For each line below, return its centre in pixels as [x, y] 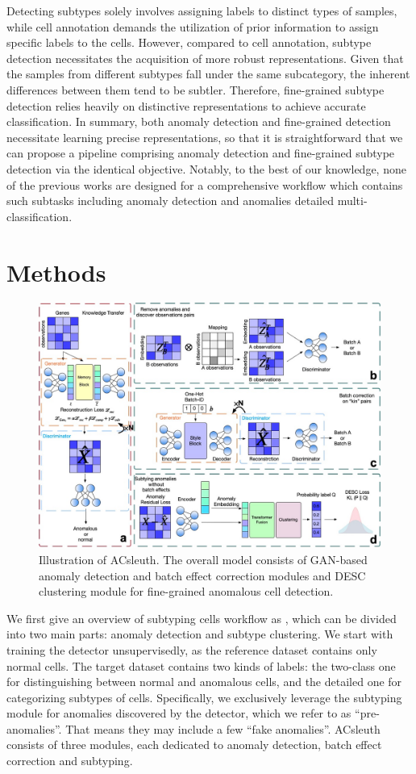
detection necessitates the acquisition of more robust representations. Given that [205, 58]
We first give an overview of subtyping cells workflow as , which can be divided [202, 618]
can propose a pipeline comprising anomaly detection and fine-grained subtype [201, 153]
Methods [56, 272]
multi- [352, 201]
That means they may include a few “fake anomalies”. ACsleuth [223, 728]
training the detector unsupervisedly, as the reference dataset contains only [192, 649]
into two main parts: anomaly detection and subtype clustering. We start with [200, 634]
